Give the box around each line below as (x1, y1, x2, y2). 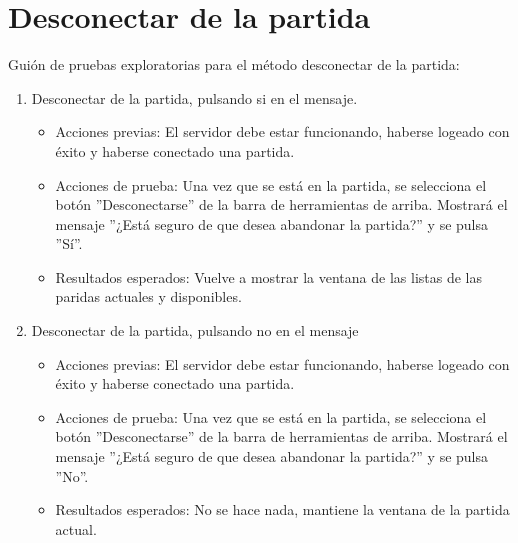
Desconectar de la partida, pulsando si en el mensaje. (31, 87, 358, 108)
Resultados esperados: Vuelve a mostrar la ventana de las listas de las (55, 266, 482, 287)
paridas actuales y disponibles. (55, 286, 242, 307)
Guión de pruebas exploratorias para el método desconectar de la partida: (8, 54, 460, 75)
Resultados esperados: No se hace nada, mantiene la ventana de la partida (55, 499, 510, 520)
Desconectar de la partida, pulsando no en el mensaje (31, 320, 359, 341)
